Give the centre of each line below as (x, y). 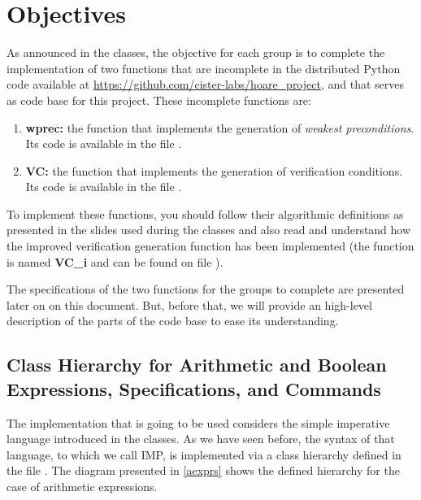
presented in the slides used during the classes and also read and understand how (209, 230)
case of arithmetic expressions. (82, 486)
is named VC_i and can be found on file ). (115, 261)
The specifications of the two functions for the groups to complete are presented (206, 289)
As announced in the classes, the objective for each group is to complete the (196, 52)
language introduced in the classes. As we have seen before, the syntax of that (201, 439)
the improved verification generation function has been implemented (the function (210, 246)
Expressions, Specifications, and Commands (194, 388)
